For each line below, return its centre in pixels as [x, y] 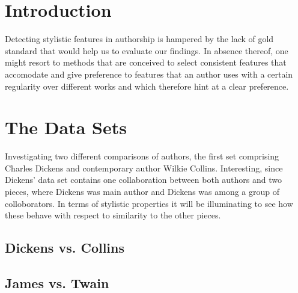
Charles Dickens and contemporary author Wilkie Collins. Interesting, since [144, 168]
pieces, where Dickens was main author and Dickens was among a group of [142, 191]
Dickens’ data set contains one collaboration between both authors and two [144, 180]
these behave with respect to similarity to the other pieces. [113, 215]
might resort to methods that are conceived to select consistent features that [146, 62]
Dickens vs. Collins [65, 248]
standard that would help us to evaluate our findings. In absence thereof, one [147, 50]
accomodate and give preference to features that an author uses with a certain [149, 74]
